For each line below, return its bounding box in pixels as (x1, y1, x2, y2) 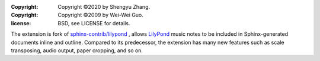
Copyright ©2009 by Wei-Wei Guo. (57, 12, 143, 19)
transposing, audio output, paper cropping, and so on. (11, 47, 143, 54)
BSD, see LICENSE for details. (57, 19, 130, 26)
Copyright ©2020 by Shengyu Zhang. (57, 4, 151, 10)
